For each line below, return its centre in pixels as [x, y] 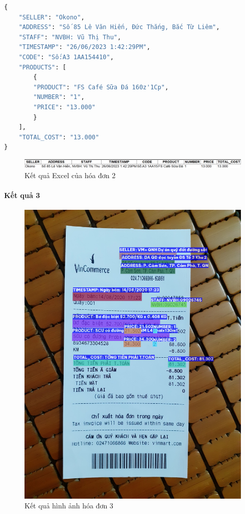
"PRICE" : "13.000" [65, 107]
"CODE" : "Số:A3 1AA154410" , [66, 57]
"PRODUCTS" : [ [42, 67]
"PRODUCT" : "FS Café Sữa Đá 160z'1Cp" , [101, 87]
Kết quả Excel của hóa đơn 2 [70, 175]
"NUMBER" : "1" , [59, 97]
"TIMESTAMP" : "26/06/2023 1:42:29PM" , [84, 47]
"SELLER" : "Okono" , [52, 17]
